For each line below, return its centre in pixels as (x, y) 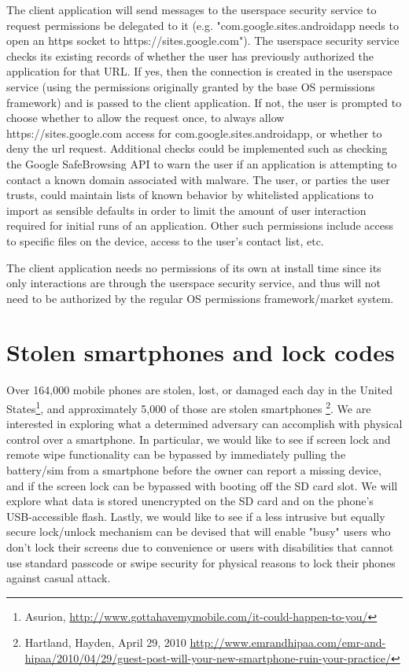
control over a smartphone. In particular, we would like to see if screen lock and (199, 439)
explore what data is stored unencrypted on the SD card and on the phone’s (190, 501)
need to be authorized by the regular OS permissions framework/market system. (200, 298)
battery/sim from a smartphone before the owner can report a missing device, (194, 470)
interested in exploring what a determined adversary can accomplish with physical (204, 424)
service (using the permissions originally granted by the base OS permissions (191, 86)
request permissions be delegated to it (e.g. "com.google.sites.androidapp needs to (203, 25)
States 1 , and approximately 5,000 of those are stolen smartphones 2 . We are (189, 407)
